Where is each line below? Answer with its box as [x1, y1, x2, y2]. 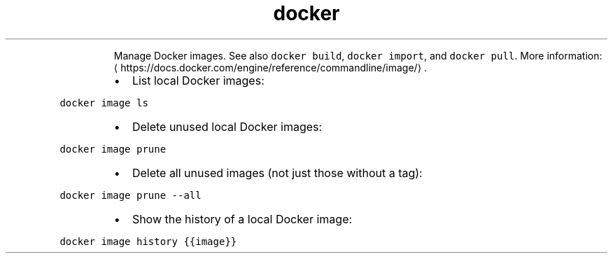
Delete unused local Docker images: [132, 119, 323, 134]
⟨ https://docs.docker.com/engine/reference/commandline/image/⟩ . [113, 61, 428, 73]
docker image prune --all [59, 189, 202, 201]
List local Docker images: [132, 73, 265, 87]
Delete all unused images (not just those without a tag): [132, 165, 423, 180]
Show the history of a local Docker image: [132, 211, 353, 226]
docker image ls [59, 97, 148, 108]
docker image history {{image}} [59, 235, 237, 247]
